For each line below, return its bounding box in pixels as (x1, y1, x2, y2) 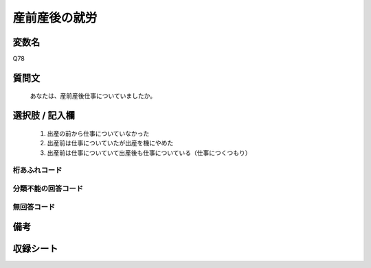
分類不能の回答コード (12, 184, 84, 193)
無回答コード (12, 202, 56, 212)
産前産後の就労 (12, 10, 98, 25)
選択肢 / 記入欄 (12, 110, 76, 121)
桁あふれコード (12, 165, 63, 175)
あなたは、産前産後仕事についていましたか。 (30, 92, 157, 100)
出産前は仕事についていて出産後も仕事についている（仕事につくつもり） (47, 148, 251, 157)
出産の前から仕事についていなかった (47, 129, 150, 137)
